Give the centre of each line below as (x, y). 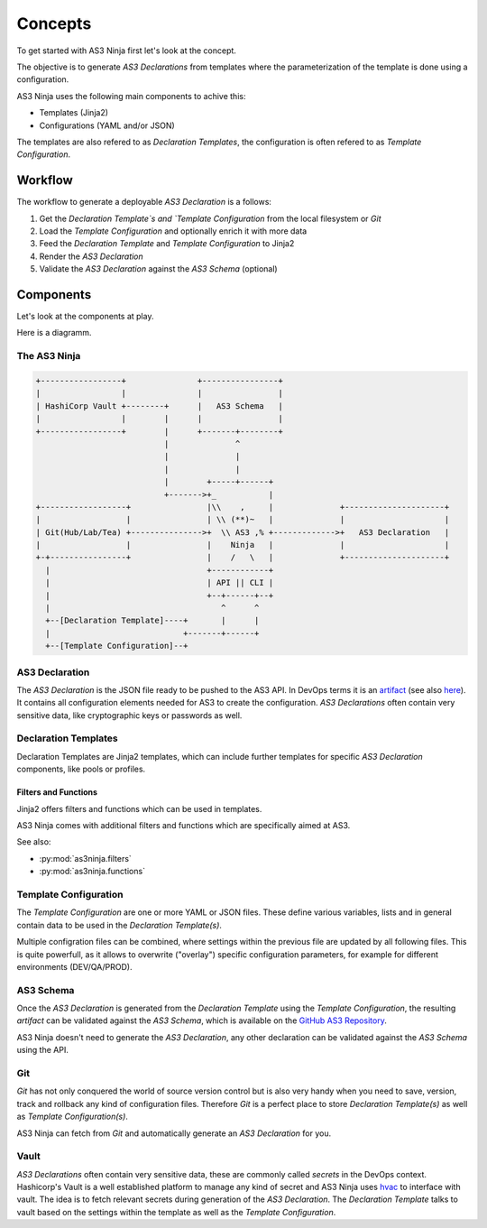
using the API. (43, 1050)
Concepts (54, 23)
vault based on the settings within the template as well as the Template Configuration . (176, 1212)
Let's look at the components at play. (85, 317)
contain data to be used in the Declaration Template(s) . (119, 925)
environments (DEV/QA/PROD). (74, 966)
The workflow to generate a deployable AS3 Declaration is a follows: (144, 202)
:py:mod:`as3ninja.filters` (86, 858)
